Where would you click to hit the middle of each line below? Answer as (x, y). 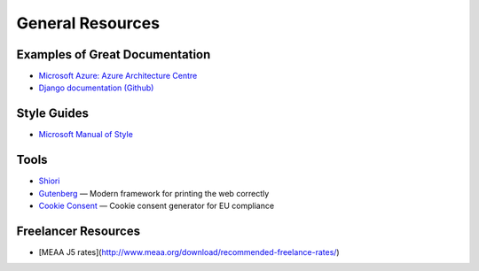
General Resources (88, 23)
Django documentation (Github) (96, 88)
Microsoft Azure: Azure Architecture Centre (118, 76)
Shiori (49, 181)
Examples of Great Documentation (114, 54)
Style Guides (52, 114)
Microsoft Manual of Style (86, 135)
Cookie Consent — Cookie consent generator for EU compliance (157, 206)
